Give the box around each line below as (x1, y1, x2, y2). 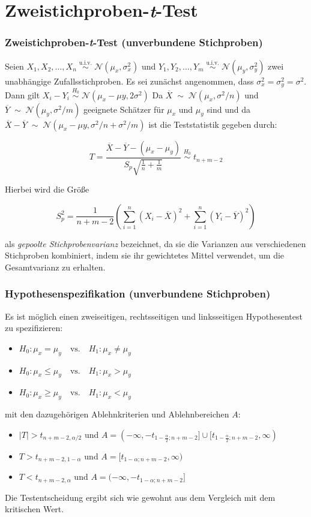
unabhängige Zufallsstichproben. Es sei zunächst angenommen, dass (5, 74, 254, 87)
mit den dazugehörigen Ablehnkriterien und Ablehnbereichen (5, 408, 229, 420)
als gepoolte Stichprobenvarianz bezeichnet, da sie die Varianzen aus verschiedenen (5, 237, 306, 250)
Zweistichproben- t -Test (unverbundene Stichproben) (5, 35, 263, 50)
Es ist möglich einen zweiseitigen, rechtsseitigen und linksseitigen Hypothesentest (5, 309, 303, 322)
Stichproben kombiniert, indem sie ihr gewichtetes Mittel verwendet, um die (5, 249, 285, 261)
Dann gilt (5, 88, 40, 101)
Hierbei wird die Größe (5, 183, 89, 196)
